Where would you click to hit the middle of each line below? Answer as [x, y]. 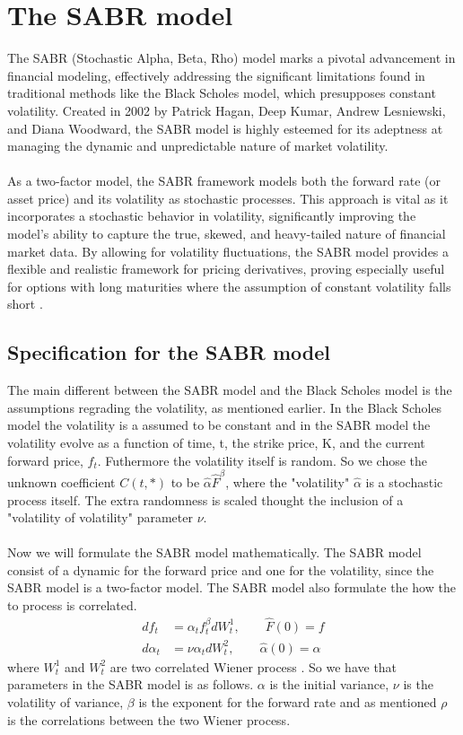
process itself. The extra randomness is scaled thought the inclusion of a [205, 499]
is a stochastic [404, 481]
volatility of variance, [66, 702]
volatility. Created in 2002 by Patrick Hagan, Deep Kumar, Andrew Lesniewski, [227, 110]
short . [25, 304]
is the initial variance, [329, 684]
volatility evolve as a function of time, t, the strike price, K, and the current [216, 443]
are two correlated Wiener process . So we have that [253, 666]
